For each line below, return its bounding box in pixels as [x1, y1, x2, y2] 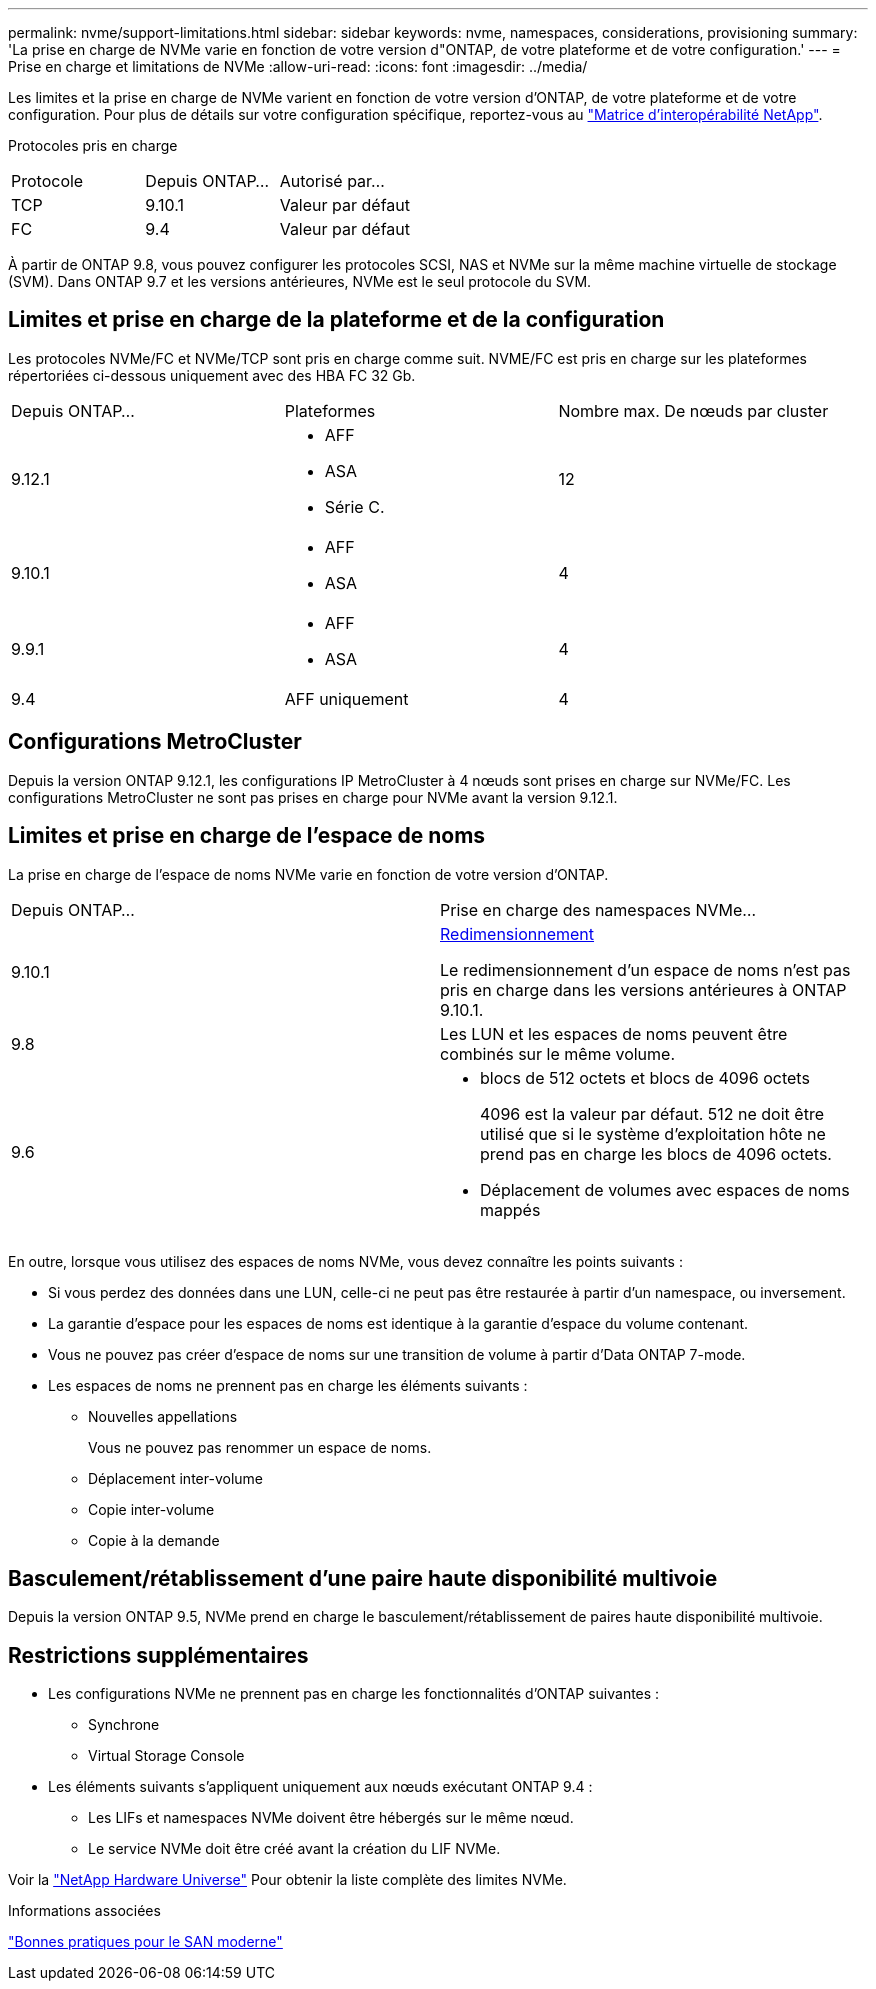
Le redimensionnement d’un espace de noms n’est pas [440, 959, 851, 980]
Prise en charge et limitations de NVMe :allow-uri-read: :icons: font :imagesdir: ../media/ [8, 58, 588, 75]
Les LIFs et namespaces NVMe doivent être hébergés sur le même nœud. [88, 1809, 574, 1827]
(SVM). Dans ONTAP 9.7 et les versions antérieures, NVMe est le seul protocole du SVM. [8, 273, 592, 290]
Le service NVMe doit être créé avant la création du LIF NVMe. [88, 1840, 501, 1858]
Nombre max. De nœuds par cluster [558, 400, 829, 421]
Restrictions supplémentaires [8, 1642, 309, 1668]
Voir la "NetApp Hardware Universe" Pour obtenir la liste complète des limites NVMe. [8, 1871, 567, 1889]
